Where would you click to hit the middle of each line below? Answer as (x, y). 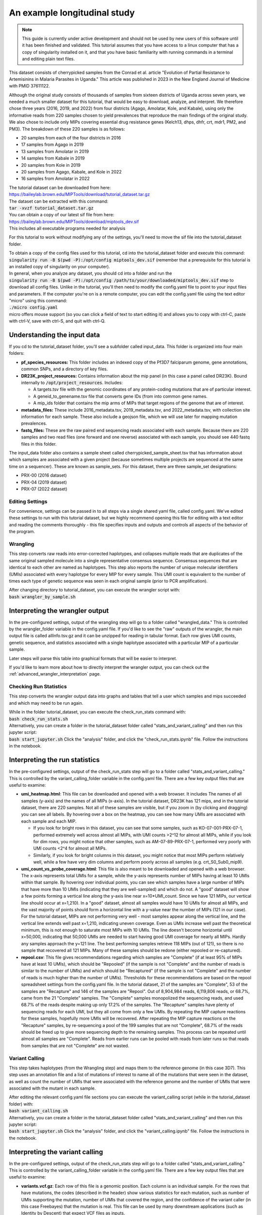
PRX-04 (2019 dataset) (44, 482)
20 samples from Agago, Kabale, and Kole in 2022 (71, 172)
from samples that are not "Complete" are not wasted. (75, 1045)
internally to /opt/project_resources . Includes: (72, 383)
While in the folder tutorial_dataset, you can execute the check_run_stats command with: (98, 712)
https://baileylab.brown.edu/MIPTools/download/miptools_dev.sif (74, 222)
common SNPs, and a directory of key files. (65, 369)
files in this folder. (39, 444)
